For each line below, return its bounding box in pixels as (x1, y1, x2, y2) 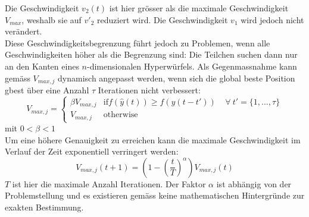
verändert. (5, 25, 42, 37)
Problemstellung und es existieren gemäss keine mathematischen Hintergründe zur (5, 189, 305, 202)
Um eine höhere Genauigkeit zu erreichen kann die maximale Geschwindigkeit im (5, 133, 301, 146)
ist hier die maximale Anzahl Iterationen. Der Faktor (12, 177, 206, 190)
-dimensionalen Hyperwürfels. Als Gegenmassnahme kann (86, 59, 297, 72)
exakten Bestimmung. (5, 201, 84, 213)
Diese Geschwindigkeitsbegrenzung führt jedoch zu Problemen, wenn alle (5, 36, 270, 49)
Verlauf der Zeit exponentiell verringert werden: (5, 145, 179, 158)
